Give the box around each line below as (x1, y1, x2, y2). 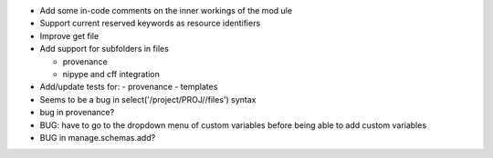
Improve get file (39, 30, 100, 41)
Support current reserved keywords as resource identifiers (39, 18, 261, 29)
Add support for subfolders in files (39, 44, 169, 54)
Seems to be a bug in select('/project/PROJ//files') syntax (39, 94, 257, 104)
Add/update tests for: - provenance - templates (39, 82, 218, 93)
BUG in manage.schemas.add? (39, 132, 156, 143)
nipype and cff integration (62, 68, 160, 79)
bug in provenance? (39, 107, 115, 118)
